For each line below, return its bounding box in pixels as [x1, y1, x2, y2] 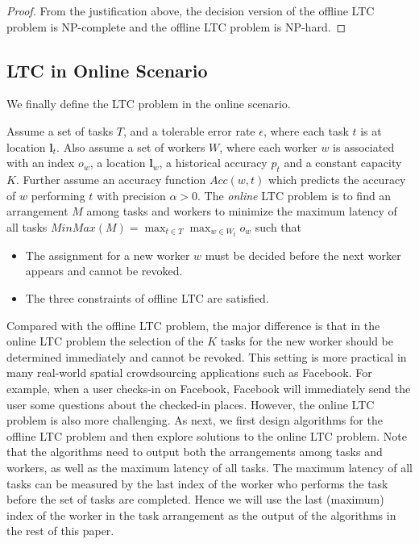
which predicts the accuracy [268, 170, 406, 187]
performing [31, 186, 85, 203]
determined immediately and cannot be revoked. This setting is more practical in [6, 348, 407, 365]
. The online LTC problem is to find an [197, 186, 392, 203]
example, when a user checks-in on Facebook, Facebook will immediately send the [6, 380, 411, 396]
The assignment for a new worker [25, 246, 190, 263]
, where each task [263, 122, 349, 139]
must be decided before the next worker [205, 246, 401, 263]
